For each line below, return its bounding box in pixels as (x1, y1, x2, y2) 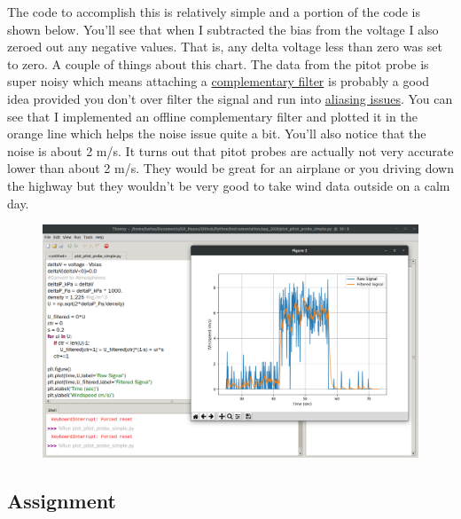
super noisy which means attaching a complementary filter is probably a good (7, 72, 430, 90)
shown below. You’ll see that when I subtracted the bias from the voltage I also (7, 20, 439, 38)
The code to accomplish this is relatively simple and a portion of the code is (7, 3, 420, 20)
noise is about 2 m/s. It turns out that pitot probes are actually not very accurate (7, 141, 454, 160)
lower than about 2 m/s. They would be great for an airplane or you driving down (7, 159, 454, 177)
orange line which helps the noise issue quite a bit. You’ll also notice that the (7, 124, 426, 143)
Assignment (7, 487, 116, 515)
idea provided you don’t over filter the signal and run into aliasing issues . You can (7, 89, 453, 107)
